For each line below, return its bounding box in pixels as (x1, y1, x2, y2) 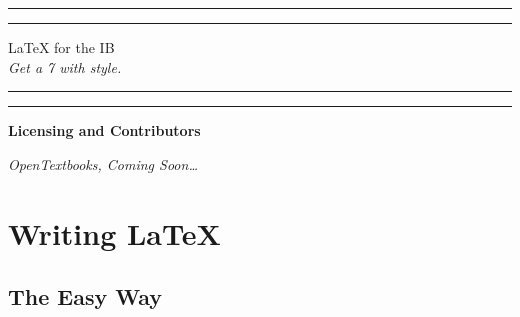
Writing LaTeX (8, 212, 221, 253)
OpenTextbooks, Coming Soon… (8, 153, 198, 174)
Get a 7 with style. (8, 56, 122, 77)
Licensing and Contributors (8, 120, 201, 141)
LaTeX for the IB (8, 37, 115, 57)
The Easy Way (8, 281, 163, 312)
